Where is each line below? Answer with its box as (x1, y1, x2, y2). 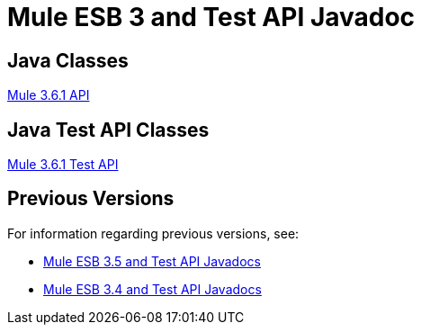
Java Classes (7, 49, 129, 72)
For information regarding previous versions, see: (7, 225, 300, 241)
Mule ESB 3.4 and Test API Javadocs (43, 281, 262, 297)
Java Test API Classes (7, 118, 210, 141)
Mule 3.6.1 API (7, 87, 90, 103)
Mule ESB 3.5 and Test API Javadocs (43, 253, 261, 269)
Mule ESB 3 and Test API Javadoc (7, 2, 416, 32)
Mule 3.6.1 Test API (7, 157, 119, 173)
